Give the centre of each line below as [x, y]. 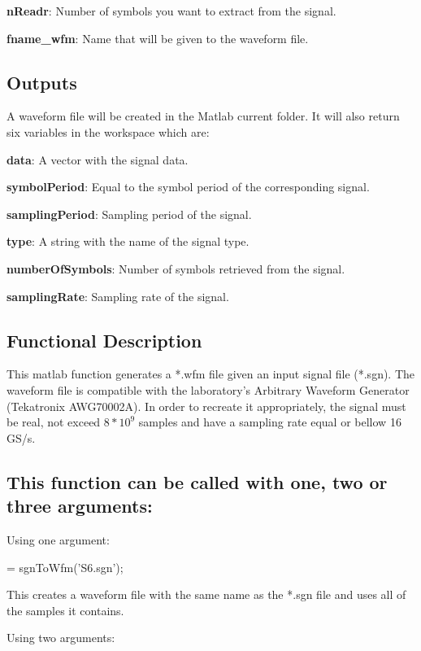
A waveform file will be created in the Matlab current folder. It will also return [203, 116]
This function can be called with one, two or [197, 481]
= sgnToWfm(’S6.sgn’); [65, 567]
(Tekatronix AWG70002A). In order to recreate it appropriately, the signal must [206, 406]
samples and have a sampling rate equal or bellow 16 [270, 422]
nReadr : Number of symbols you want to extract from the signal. [171, 11]
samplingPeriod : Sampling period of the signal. [129, 214]
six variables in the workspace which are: [108, 131]
